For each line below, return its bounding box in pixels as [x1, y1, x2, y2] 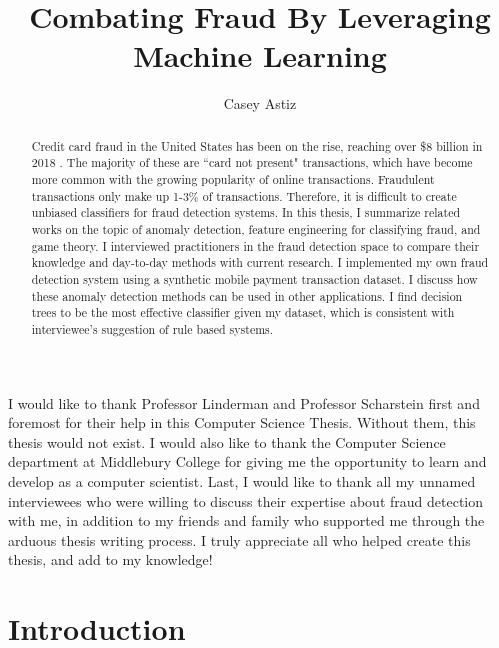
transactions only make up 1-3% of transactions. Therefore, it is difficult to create [31, 187, 457, 204]
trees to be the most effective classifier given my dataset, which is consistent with [31, 304, 455, 321]
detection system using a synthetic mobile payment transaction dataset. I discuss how [31, 270, 478, 287]
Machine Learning [133, 35, 387, 76]
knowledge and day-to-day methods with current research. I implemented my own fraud [31, 254, 489, 271]
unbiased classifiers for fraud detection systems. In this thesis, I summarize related [31, 204, 461, 221]
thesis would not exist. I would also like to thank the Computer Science [8, 431, 446, 452]
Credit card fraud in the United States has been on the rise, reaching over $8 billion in [31, 137, 483, 154]
